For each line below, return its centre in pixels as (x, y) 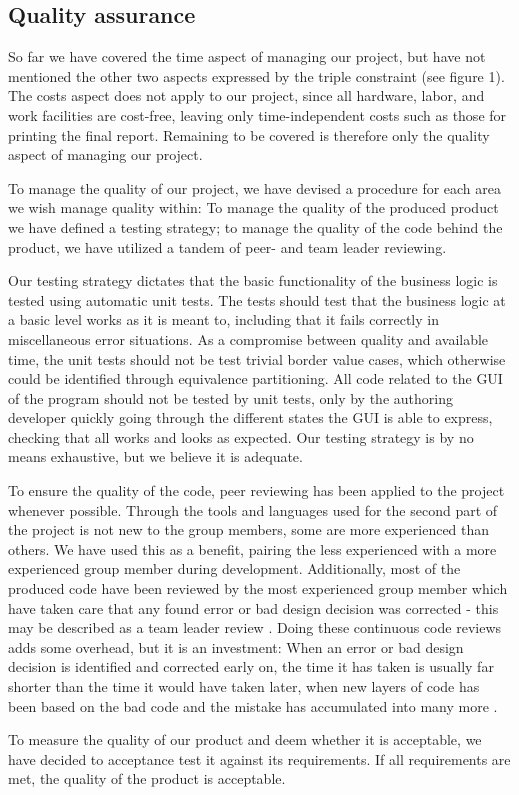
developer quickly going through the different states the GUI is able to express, (250, 417)
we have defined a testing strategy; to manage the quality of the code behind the (255, 226)
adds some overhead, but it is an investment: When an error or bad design (236, 646)
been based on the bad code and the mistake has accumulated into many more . (253, 705)
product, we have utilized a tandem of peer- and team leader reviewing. (227, 246)
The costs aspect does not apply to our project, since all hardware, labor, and (246, 95)
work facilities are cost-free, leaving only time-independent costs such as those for (257, 114)
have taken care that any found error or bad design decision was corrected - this (253, 607)
